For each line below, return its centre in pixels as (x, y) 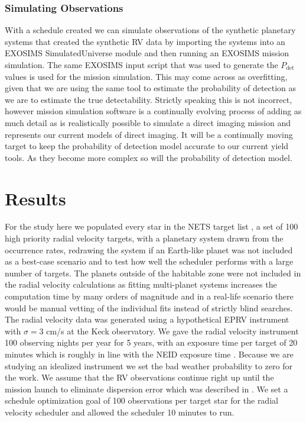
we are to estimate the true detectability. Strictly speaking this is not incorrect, (149, 99)
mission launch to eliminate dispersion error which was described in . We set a (147, 389)
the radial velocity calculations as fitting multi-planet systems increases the (141, 284)
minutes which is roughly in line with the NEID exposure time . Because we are (149, 354)
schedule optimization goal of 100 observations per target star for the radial (141, 400)
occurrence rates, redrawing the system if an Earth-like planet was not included (149, 249)
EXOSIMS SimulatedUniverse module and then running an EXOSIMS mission (147, 53)
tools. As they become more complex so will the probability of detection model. (149, 157)
